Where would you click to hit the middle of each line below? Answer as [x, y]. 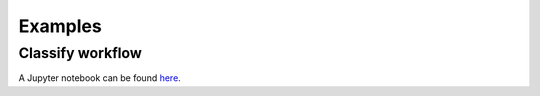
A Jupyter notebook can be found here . [100, 78]
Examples [60, 26]
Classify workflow [80, 53]
